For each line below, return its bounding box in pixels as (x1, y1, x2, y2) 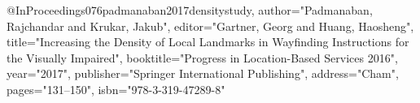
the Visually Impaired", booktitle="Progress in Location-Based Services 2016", (7, 49, 398, 66)
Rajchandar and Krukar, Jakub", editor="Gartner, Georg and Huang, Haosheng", (7, 17, 414, 34)
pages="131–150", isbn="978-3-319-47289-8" (7, 80, 225, 97)
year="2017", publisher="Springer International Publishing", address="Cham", (7, 65, 399, 82)
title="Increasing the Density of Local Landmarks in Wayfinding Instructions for (7, 33, 409, 50)
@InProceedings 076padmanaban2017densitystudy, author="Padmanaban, (7, 2, 373, 18)
